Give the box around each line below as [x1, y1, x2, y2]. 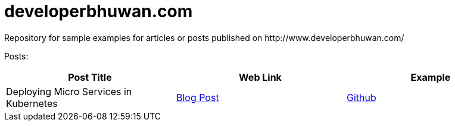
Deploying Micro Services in [6, 85, 132, 97]
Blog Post [176, 91, 219, 103]
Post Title [68, 71, 112, 83]
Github [346, 91, 376, 103]
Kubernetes [6, 97, 58, 109]
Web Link [239, 71, 282, 83]
